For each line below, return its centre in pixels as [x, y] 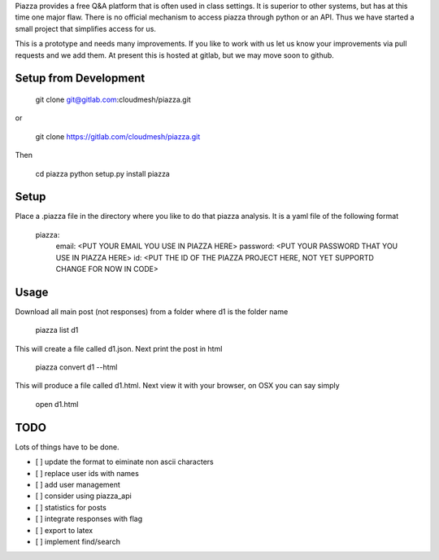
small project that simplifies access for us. [85, 28]
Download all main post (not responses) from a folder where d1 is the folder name [152, 311]
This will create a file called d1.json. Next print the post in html [119, 348]
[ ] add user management [78, 484]
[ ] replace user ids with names [87, 473]
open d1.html [57, 404]
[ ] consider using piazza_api [83, 496]
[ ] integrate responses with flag [89, 519]
